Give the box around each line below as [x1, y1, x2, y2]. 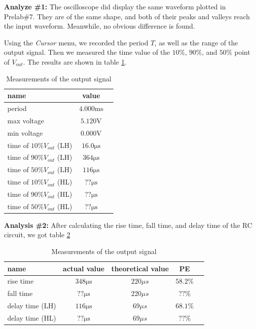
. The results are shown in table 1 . [23, 56, 127, 67]
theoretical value [111, 263, 169, 273]
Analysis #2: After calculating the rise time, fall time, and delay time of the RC [4, 219, 253, 230]
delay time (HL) [7, 313, 56, 323]
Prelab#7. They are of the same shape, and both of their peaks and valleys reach [4, 11, 250, 21]
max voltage [7, 115, 44, 125]
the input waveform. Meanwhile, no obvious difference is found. [4, 21, 195, 31]
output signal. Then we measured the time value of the [4, 47, 170, 57]
